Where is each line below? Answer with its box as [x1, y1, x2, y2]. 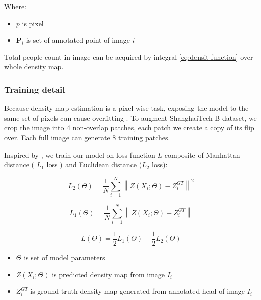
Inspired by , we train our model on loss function [4, 149, 155, 160]
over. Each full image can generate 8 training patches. [4, 132, 170, 142]
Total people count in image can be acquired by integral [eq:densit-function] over [4, 51, 253, 62]
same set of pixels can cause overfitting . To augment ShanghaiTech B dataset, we [4, 112, 257, 123]
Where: [4, 1, 26, 11]
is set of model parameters [24, 252, 105, 263]
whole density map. [4, 61, 64, 72]
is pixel [22, 18, 44, 28]
